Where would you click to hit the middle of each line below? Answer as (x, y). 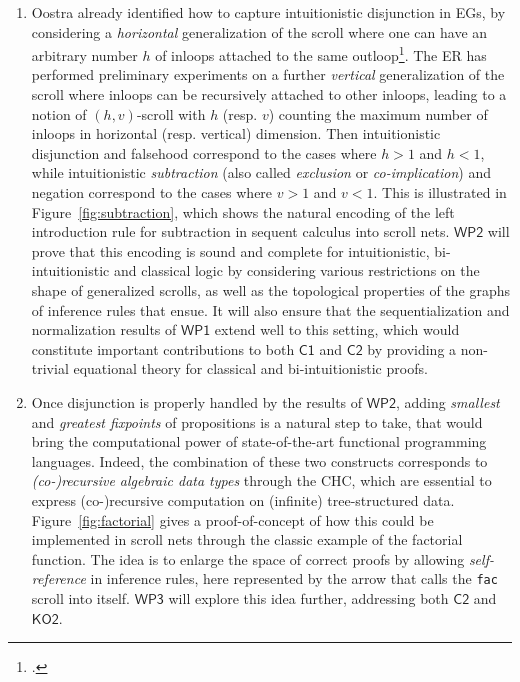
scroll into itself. (80, 597)
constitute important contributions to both (163, 348)
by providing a (412, 348)
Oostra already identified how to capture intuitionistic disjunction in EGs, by (268, 12)
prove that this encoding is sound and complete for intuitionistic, (230, 250)
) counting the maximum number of (378, 113)
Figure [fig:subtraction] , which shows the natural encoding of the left (243, 211)
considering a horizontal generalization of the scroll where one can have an (259, 31)
